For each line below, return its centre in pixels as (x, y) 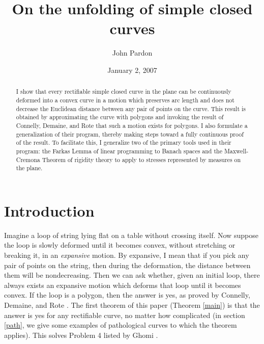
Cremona (28, 159)
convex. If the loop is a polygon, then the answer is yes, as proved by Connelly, (127, 295)
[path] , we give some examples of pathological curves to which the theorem (121, 325)
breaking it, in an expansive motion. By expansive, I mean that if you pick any (127, 255)
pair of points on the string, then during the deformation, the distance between (127, 265)
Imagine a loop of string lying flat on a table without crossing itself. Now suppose (131, 235)
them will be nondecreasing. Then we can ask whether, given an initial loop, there (132, 275)
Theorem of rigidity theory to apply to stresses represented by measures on (141, 159)
